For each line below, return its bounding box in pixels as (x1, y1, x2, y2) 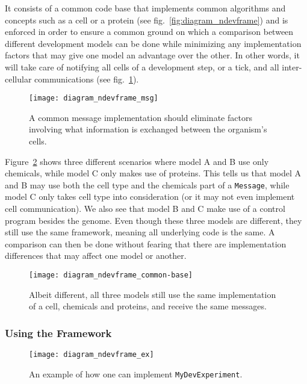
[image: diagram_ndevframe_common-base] (29, 271, 193, 279)
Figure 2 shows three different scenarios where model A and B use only (5, 155, 269, 167)
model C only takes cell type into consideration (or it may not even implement (5, 190, 295, 203)
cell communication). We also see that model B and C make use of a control (5, 202, 285, 215)
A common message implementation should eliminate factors (29, 111, 252, 123)
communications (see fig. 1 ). (34, 72, 139, 85)
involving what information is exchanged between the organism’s (29, 123, 267, 135)
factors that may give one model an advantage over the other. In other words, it (5, 49, 300, 61)
